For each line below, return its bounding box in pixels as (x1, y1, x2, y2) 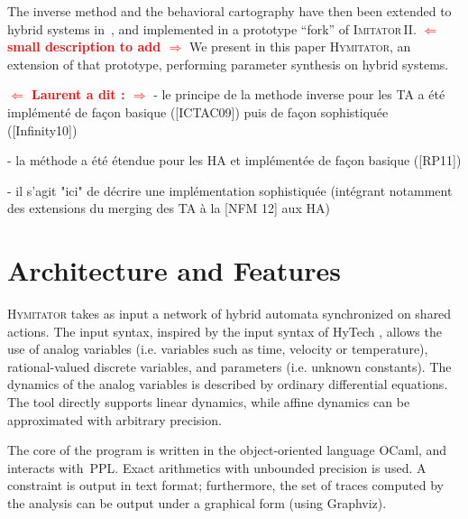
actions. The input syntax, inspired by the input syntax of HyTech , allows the (7, 321, 442, 340)
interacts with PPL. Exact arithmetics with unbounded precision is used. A (7, 458, 427, 477)
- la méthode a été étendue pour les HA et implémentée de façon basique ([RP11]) (7, 151, 462, 170)
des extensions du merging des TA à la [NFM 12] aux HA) (7, 199, 330, 218)
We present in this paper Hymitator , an (189, 37, 411, 56)
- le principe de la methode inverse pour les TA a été (153, 85, 445, 104)
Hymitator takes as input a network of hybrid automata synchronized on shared (7, 304, 452, 323)
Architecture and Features (7, 252, 341, 289)
